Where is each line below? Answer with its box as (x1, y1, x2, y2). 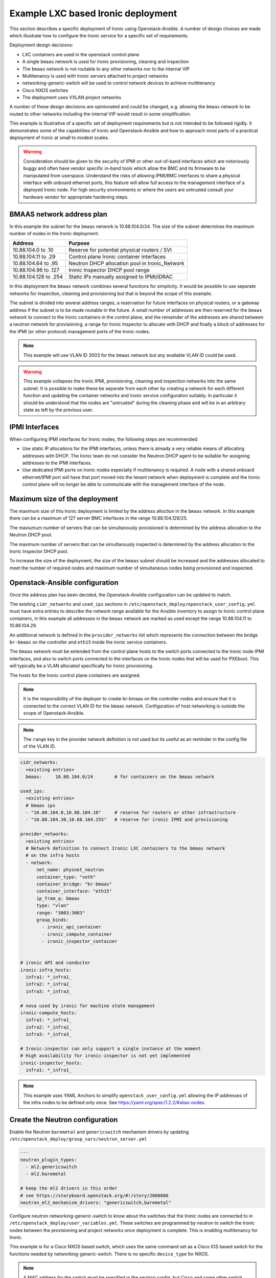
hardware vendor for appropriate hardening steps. (23, 194, 129, 200)
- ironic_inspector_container (41, 939, 118, 944)
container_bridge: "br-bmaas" (36, 881, 112, 887)
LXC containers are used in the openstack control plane (22, 51, 140, 57)
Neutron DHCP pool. (9, 532, 53, 538)
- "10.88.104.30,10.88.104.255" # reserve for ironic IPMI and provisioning (26, 817, 228, 823)
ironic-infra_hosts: (20, 967, 72, 973)
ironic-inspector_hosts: (20, 1060, 83, 1066)
